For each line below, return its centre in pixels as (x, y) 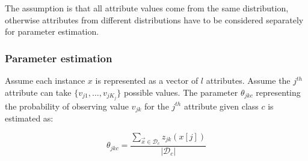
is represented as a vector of (147, 80)
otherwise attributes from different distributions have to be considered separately (154, 19)
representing (278, 92)
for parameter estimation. (52, 31)
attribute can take (38, 92)
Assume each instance (45, 80)
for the (156, 106)
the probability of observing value (67, 106)
